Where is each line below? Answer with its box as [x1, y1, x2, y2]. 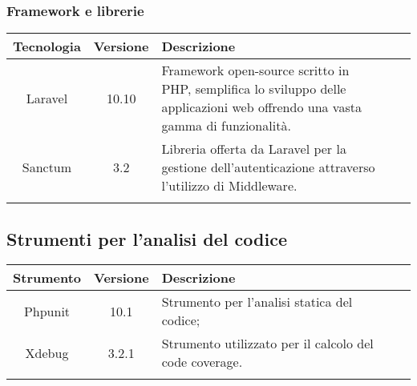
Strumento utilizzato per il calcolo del [161, 334, 374, 353]
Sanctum [22, 158, 72, 177]
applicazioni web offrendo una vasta [161, 98, 362, 117]
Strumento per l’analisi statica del [161, 292, 353, 312]
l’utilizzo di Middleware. [161, 176, 298, 195]
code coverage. [161, 352, 243, 372]
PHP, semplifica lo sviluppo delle [161, 79, 346, 99]
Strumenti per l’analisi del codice [6, 226, 287, 251]
